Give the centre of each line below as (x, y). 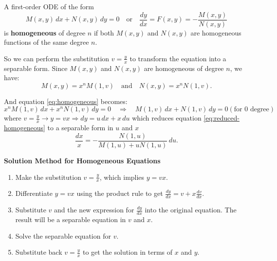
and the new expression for (94, 210)
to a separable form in (80, 128)
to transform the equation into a (178, 58)
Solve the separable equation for (63, 235)
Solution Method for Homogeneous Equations (82, 160)
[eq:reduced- (222, 118)
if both (104, 32)
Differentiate (34, 193)
